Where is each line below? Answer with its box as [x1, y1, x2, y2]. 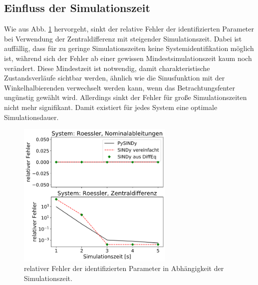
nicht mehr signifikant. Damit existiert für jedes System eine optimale [4, 101, 218, 112]
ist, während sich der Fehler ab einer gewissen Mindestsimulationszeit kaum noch [4, 52, 252, 63]
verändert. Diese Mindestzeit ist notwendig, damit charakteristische [4, 62, 210, 73]
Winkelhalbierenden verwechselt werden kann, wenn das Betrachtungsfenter [4, 82, 236, 92]
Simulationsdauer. [4, 111, 59, 122]
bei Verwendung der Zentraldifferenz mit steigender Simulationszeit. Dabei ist [4, 33, 242, 43]
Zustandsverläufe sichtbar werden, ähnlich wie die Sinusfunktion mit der [4, 72, 225, 83]
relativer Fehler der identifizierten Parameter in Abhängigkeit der [24, 263, 224, 273]
